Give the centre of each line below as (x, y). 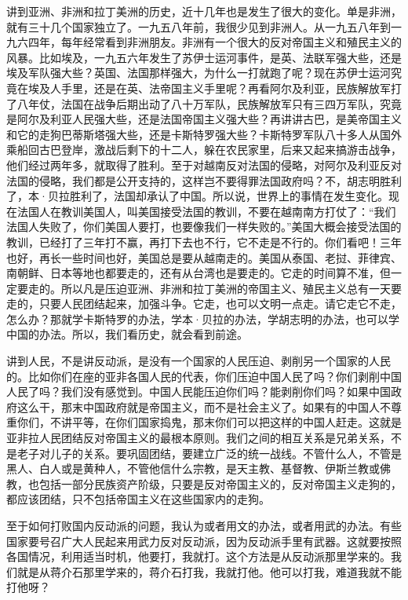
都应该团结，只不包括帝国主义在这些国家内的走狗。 (138, 499)
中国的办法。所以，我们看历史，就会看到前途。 (127, 334)
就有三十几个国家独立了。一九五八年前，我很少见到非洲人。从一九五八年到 (199, 26)
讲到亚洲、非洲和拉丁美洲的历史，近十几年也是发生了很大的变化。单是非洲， (204, 11)
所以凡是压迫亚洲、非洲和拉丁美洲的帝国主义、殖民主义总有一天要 (231, 288)
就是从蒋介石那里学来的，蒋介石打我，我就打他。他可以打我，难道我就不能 (209, 571)
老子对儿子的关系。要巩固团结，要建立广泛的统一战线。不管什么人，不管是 (209, 453)
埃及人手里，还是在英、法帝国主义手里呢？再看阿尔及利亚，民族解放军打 (215, 88)
